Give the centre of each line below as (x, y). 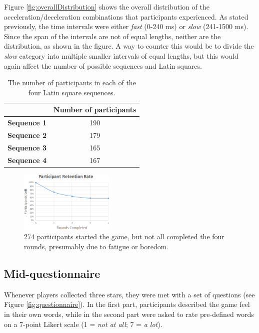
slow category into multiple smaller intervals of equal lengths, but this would (121, 55)
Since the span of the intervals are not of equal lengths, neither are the (112, 36)
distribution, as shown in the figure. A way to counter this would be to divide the (129, 46)
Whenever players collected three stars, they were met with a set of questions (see (129, 294)
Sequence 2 (27, 135)
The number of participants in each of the (72, 82)
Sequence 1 (27, 123)
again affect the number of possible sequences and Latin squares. (103, 65)
